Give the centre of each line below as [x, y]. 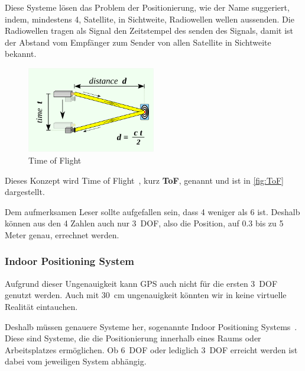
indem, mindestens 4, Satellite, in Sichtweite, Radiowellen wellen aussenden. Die [150, 19]
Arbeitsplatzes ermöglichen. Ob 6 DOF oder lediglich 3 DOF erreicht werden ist [151, 349]
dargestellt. [25, 192]
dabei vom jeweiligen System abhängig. [76, 361]
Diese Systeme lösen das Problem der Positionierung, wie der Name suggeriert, [147, 7]
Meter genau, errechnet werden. [62, 234]
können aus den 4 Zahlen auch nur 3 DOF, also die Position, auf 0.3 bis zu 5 [144, 223]
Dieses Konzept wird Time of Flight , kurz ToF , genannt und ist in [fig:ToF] [144, 180]
